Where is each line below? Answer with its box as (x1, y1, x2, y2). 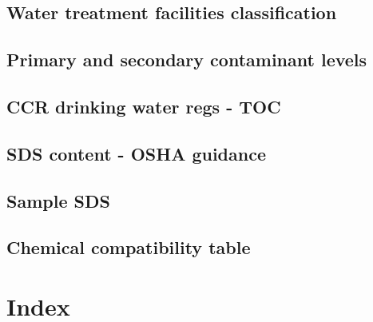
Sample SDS (6, 188, 110, 213)
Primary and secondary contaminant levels (6, 47, 367, 72)
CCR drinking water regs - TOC (6, 93, 281, 118)
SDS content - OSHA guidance (6, 141, 266, 165)
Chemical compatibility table (6, 235, 251, 260)
